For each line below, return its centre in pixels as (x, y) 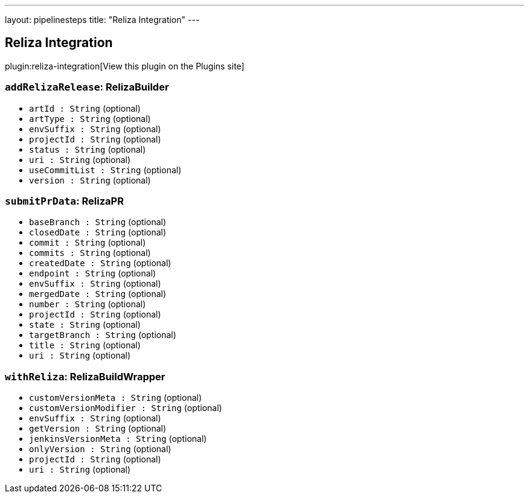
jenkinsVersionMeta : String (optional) (118, 439)
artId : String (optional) (85, 108)
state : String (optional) (85, 325)
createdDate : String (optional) (100, 263)
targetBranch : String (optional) (103, 335)
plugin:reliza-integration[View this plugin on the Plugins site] (125, 66)
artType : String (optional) (90, 118)
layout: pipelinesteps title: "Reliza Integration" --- (102, 20)
